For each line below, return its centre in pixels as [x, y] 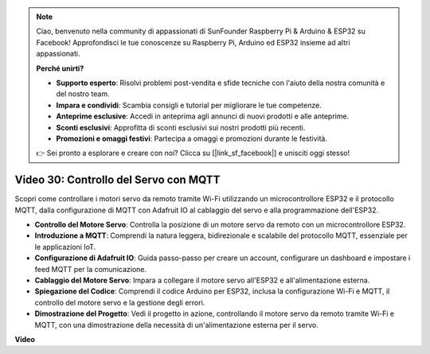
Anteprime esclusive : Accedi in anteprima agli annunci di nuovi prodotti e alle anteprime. [203, 116]
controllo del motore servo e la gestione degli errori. [120, 302]
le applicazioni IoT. [65, 247]
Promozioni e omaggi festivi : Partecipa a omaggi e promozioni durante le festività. [192, 138]
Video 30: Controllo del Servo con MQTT [117, 180]
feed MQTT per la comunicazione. [91, 269]
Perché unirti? [60, 68]
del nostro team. [83, 94]
